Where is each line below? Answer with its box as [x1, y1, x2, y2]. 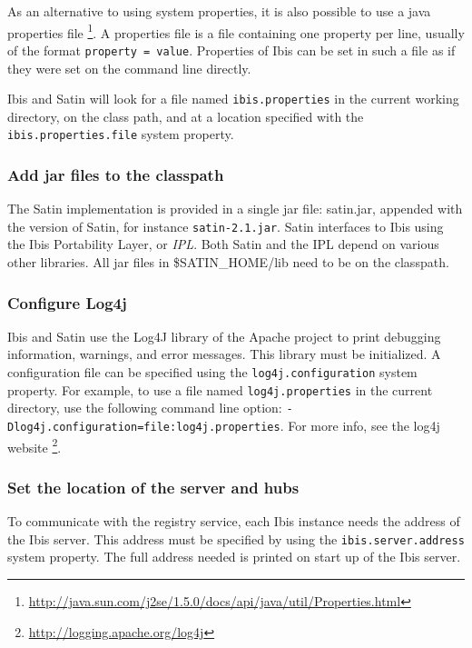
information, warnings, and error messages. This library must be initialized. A [7, 344, 441, 364]
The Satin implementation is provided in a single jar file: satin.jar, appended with [7, 199, 463, 218]
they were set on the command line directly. [7, 58, 251, 77]
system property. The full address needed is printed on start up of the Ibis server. [7, 547, 461, 566]
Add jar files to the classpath [7, 163, 224, 185]
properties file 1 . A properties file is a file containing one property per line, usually [7, 20, 465, 42]
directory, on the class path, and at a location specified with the [7, 106, 364, 125]
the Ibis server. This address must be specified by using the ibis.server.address [7, 529, 465, 548]
